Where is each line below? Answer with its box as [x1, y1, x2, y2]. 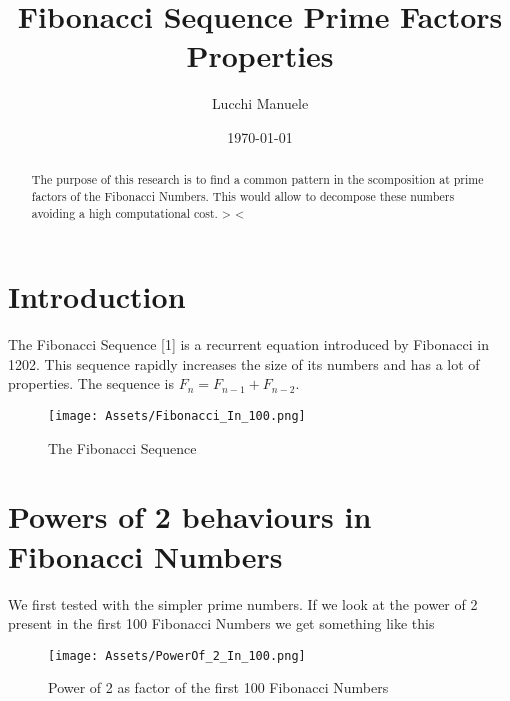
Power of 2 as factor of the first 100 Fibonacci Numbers [48, 677, 389, 698]
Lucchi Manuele [211, 93, 309, 114]
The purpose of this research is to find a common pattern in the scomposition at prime [31, 171, 484, 188]
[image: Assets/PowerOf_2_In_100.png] [48, 648, 306, 663]
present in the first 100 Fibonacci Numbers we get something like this [8, 613, 435, 634]
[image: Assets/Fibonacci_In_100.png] [48, 408, 306, 423]
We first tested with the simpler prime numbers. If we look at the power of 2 [8, 593, 478, 614]
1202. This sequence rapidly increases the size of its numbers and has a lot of [8, 353, 480, 374]
